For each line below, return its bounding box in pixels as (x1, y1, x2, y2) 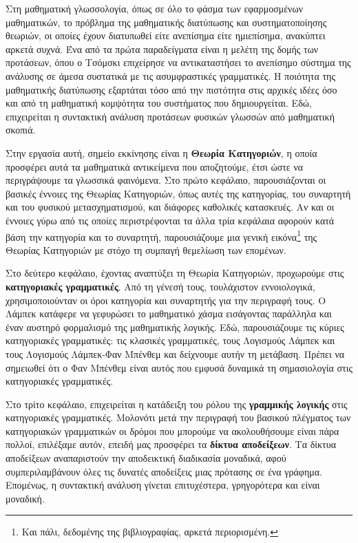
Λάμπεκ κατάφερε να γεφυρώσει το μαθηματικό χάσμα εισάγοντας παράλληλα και (6, 306, 332, 321)
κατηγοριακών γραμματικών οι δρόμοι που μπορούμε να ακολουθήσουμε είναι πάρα (6, 423, 339, 438)
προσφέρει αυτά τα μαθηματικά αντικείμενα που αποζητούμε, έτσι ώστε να (6, 159, 304, 173)
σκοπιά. (6, 123, 36, 137)
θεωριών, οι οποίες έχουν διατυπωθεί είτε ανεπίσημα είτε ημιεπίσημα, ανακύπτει (6, 28, 326, 43)
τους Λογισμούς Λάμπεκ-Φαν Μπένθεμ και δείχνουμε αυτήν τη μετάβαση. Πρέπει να (6, 346, 345, 361)
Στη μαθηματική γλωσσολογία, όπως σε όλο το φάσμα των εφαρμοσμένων (6, 1, 303, 15)
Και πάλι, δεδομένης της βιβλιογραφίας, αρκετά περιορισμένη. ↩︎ (21, 524, 278, 539)
